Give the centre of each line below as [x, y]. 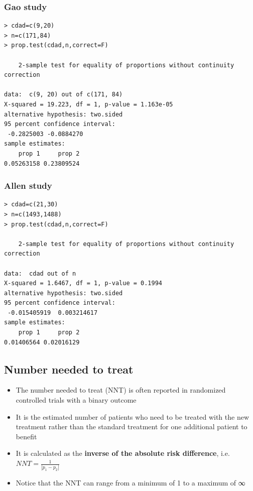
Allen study [28, 186]
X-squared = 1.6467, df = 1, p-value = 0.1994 [83, 283]
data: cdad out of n [40, 273]
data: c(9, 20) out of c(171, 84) [64, 95]
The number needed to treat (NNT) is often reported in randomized [121, 390]
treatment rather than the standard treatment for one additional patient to [132, 426]
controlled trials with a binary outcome [76, 400]
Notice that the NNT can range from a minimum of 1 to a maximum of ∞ [131, 483]
